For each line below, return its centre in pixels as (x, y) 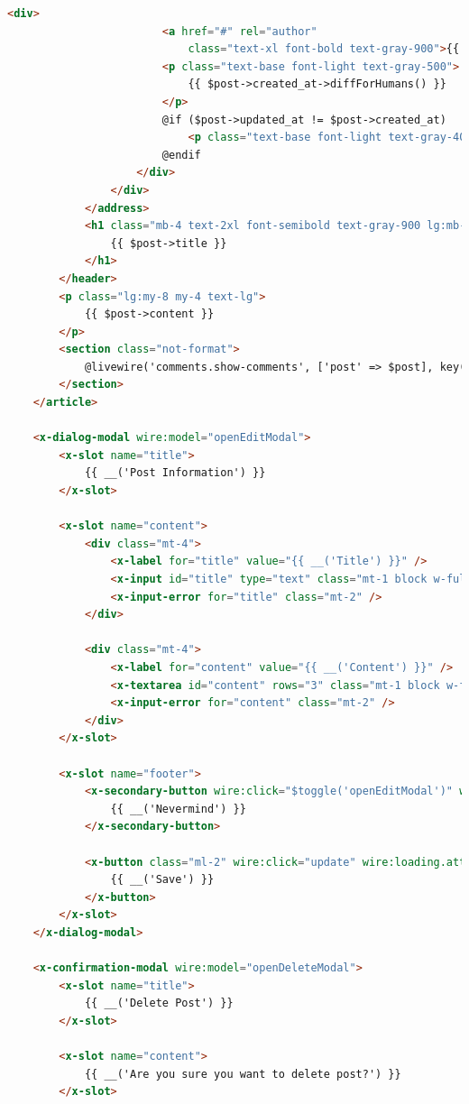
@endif (181, 155)
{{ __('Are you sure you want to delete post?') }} (243, 1074)
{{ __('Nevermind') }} (178, 809)
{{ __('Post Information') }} (175, 473)
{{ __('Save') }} (162, 880)
